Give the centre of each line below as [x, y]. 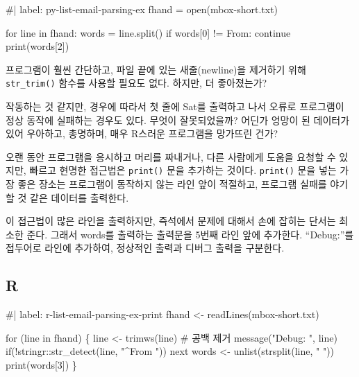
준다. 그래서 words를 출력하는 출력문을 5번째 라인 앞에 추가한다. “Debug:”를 [190, 234]
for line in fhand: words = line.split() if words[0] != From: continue [148, 32]
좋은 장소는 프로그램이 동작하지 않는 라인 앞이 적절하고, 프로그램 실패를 [172, 184]
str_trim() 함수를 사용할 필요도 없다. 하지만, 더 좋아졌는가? [136, 83]
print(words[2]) [37, 46]
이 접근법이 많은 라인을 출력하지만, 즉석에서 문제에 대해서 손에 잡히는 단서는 [171, 221]
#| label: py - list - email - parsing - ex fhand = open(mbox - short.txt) [142, 9]
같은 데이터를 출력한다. [80, 197]
